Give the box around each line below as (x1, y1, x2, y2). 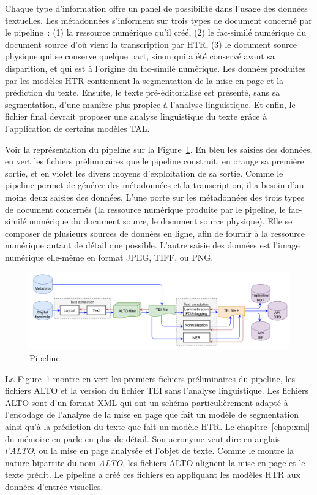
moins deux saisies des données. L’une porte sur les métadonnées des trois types (5, 190, 305, 203)
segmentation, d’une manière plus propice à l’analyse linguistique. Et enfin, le (5, 98, 296, 110)
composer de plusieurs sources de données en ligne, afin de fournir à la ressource (5, 226, 305, 239)
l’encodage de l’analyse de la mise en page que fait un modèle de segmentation (5, 408, 299, 421)
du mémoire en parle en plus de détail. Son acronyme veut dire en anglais (5, 432, 281, 445)
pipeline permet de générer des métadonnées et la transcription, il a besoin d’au (5, 178, 304, 191)
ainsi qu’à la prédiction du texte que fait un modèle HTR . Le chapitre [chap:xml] (5, 420, 310, 432)
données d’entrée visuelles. (5, 480, 103, 493)
